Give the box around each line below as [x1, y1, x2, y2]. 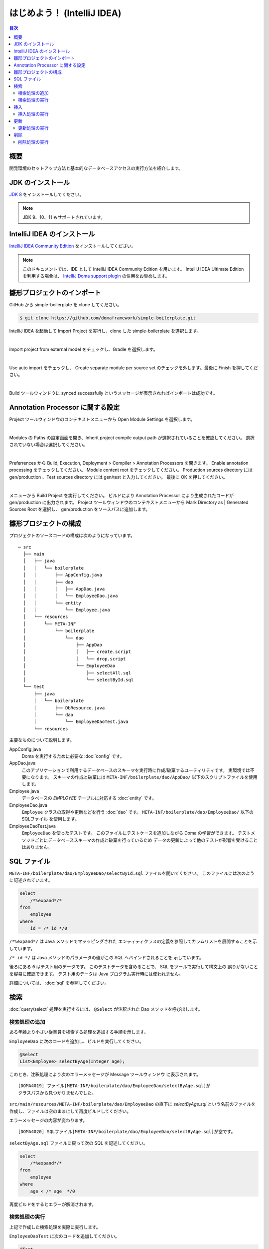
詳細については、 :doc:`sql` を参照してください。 [9, 980, 109, 986]
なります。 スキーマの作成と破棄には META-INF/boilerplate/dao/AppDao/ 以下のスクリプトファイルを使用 [30, 774, 258, 780]
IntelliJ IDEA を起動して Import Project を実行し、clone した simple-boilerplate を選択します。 [9, 328, 201, 334]
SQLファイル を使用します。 [21, 816, 80, 822]
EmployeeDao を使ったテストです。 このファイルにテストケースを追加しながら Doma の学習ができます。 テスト [21, 830, 251, 836]
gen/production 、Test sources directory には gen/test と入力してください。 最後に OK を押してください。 [9, 474, 228, 480]
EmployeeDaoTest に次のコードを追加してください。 [9, 1233, 120, 1239]
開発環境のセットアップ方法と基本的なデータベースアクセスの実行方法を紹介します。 [9, 165, 183, 171]
